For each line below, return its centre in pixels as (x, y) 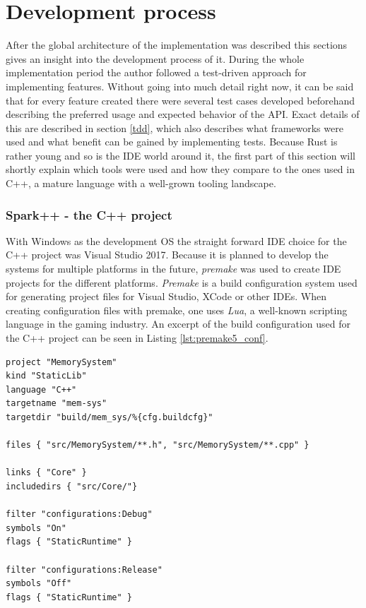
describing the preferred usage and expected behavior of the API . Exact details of (183, 114)
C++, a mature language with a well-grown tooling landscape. (141, 183)
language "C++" (41, 389)
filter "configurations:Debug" (79, 514)
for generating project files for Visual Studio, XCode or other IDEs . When (166, 296)
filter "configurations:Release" (84, 570)
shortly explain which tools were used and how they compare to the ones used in (180, 169)
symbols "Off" (39, 584)
